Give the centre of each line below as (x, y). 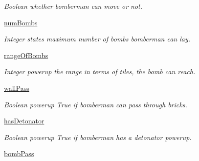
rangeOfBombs (26, 55)
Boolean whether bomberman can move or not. (73, 6)
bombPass (19, 153)
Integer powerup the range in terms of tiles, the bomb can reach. (100, 71)
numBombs (21, 22)
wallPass (17, 88)
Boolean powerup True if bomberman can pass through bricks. (96, 104)
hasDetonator (24, 121)
